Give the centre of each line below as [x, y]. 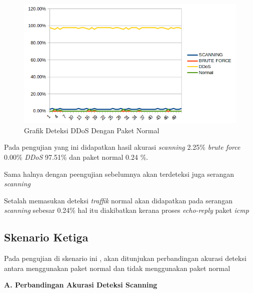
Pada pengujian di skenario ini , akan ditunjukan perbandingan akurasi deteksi [125, 258]
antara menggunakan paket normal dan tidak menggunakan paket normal [117, 268]
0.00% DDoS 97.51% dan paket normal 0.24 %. [76, 157]
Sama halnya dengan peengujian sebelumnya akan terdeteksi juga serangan [119, 174]
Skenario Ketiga [46, 237]
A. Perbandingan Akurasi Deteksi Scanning [81, 285]
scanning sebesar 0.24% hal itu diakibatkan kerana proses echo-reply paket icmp [126, 210]
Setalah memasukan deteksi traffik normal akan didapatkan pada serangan [118, 200]
